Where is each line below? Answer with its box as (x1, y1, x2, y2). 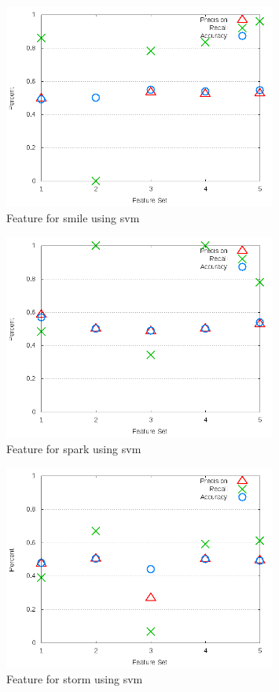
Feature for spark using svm (6, 440, 141, 456)
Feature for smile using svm (6, 209, 140, 225)
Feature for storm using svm (6, 671, 143, 687)
